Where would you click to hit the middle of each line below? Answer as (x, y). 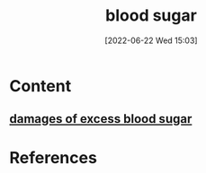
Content (40, 86)
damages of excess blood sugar (101, 119)
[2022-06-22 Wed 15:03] (151, 40)
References (53, 157)
